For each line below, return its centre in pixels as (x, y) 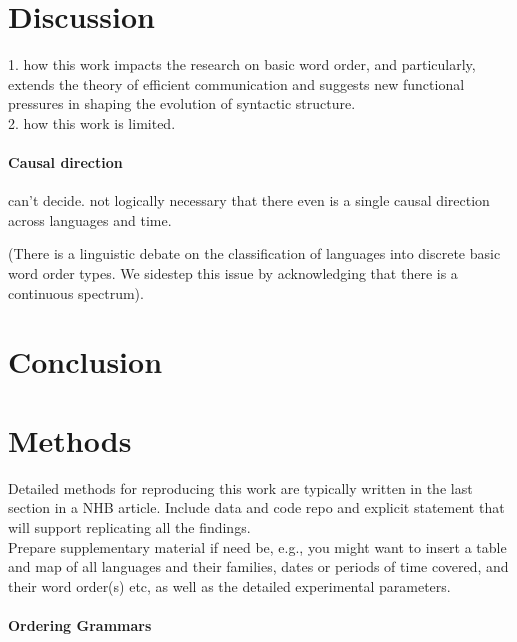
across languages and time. (90, 219)
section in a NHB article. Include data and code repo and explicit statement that (256, 507)
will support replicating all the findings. (129, 526)
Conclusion (85, 361)
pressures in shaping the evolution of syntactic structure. (182, 103)
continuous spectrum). (76, 292)
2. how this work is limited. (92, 122)
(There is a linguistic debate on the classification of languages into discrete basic (254, 253)
